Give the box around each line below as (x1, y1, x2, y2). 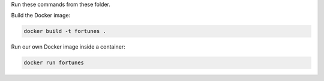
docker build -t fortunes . (23, 28, 106, 35)
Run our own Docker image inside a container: (11, 43, 125, 50)
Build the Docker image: (11, 12, 71, 19)
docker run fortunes (23, 59, 84, 66)
